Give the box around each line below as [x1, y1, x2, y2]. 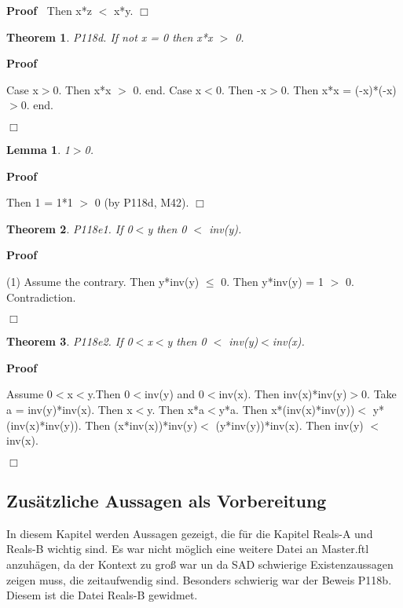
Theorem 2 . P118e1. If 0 [6, 220, 133, 236]
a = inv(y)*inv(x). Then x [6, 401, 133, 417]
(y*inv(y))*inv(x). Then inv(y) [215, 416, 364, 433]
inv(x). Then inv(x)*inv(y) [218, 386, 347, 402]
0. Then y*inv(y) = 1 [221, 273, 324, 289]
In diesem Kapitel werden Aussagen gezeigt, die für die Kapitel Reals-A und [6, 525, 373, 541]
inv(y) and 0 [144, 386, 204, 402]
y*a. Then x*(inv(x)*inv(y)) [218, 401, 355, 417]
